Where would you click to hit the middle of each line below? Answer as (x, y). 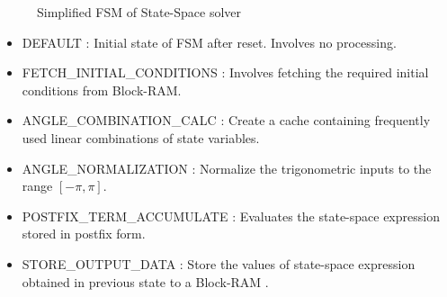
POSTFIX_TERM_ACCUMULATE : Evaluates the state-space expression (231, 216)
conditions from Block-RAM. (102, 90)
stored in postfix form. (84, 234)
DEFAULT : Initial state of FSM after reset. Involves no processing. (209, 42)
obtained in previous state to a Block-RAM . (145, 281)
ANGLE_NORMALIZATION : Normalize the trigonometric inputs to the (227, 168)
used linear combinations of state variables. (141, 137)
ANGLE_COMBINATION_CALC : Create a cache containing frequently (226, 120)
